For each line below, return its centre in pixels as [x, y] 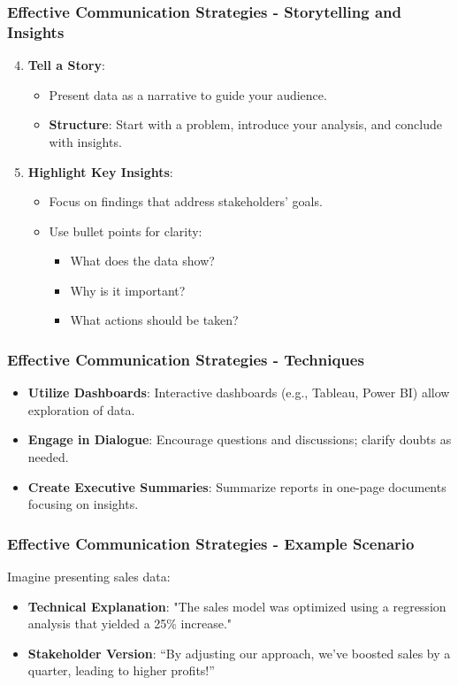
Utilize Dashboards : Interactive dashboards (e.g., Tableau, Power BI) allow [239, 393]
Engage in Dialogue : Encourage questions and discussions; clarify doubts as [240, 439]
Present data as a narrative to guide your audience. [188, 94]
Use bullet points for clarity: [126, 231]
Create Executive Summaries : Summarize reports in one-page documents [237, 486]
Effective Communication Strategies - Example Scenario [211, 543]
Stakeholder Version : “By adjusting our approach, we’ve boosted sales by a [239, 653]
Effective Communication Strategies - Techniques [186, 359]
